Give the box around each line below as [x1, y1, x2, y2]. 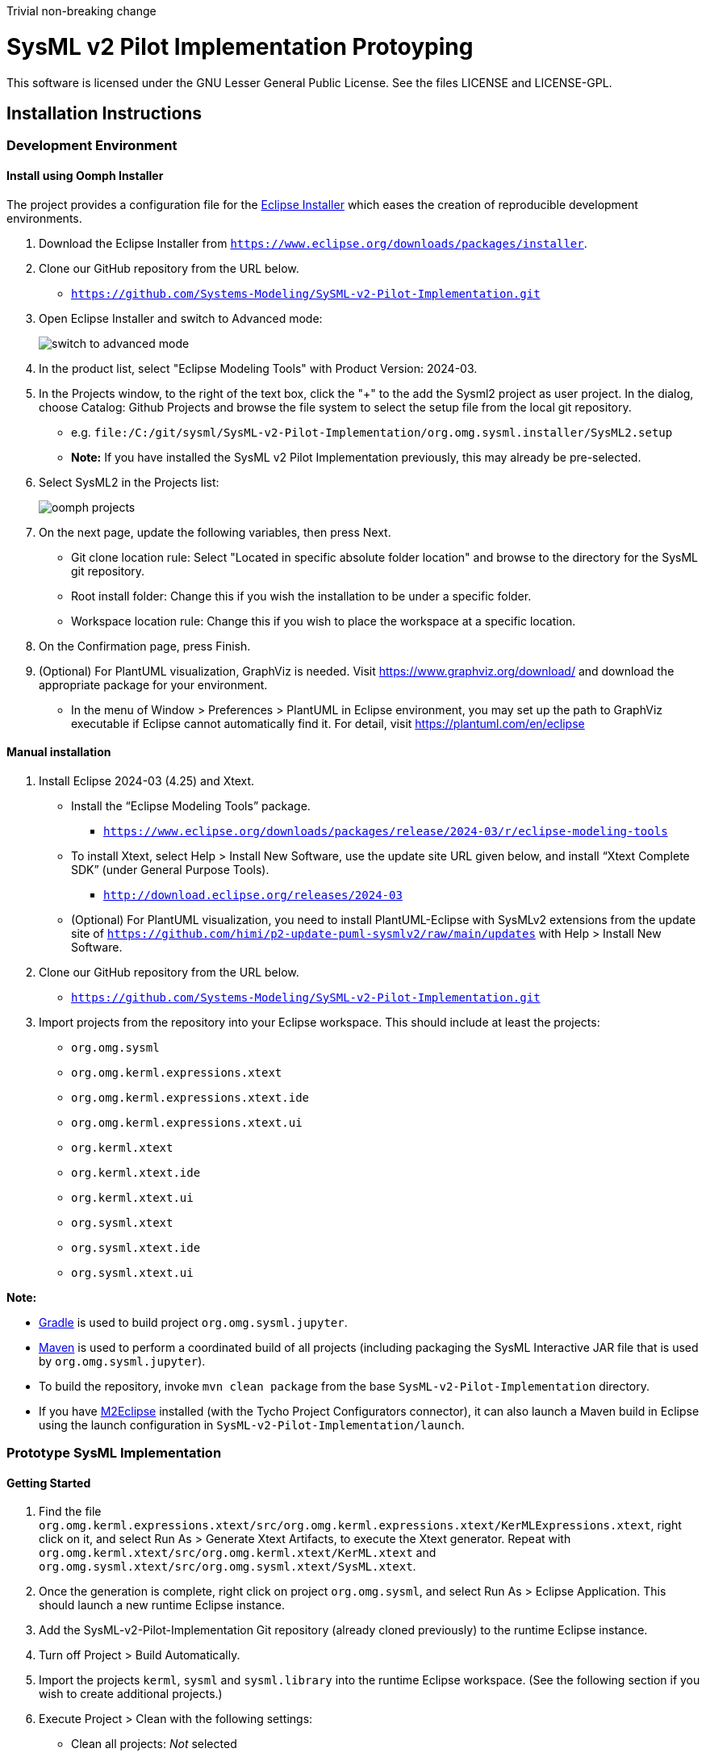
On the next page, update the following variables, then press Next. [39, 525, 391, 539]
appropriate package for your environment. [39, 677, 268, 692]
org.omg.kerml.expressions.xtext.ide [71, 1090, 310, 1104]
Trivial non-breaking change [6, 4, 157, 18]
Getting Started [6, 1475, 91, 1490]
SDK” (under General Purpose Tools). [71, 862, 269, 876]
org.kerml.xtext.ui [71, 1190, 194, 1204]
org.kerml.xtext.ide [71, 1165, 201, 1179]
